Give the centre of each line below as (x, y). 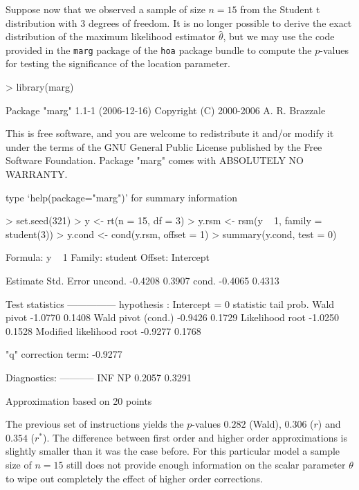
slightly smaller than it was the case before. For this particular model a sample (173, 451)
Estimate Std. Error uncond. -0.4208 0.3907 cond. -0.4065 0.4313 (142, 280)
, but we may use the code (279, 36)
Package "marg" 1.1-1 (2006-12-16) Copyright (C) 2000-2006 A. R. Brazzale (166, 110)
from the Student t (280, 9)
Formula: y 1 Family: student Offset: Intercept (108, 257)
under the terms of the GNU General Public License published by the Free (164, 146)
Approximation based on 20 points (79, 400)
